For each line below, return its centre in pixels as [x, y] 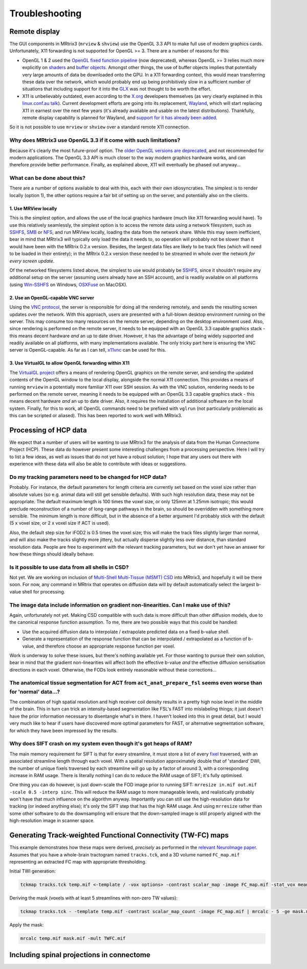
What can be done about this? [47, 178]
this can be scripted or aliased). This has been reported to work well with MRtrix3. [96, 416]
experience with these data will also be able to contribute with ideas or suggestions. [98, 464]
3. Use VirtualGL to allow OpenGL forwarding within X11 [70, 363]
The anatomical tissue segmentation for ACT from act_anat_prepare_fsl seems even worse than [136, 683]
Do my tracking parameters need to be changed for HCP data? [88, 477]
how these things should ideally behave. [52, 554]
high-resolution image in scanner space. [52, 821]
